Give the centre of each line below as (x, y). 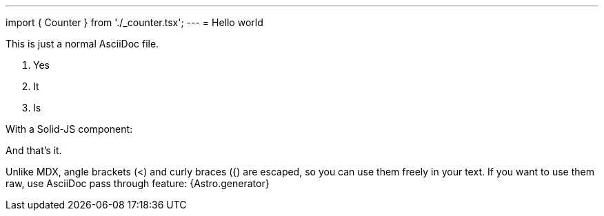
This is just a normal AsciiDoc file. (82, 44)
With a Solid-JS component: (69, 129)
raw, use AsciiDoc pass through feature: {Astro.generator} (138, 183)
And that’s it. (34, 150)
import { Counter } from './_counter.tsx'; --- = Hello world (134, 22)
